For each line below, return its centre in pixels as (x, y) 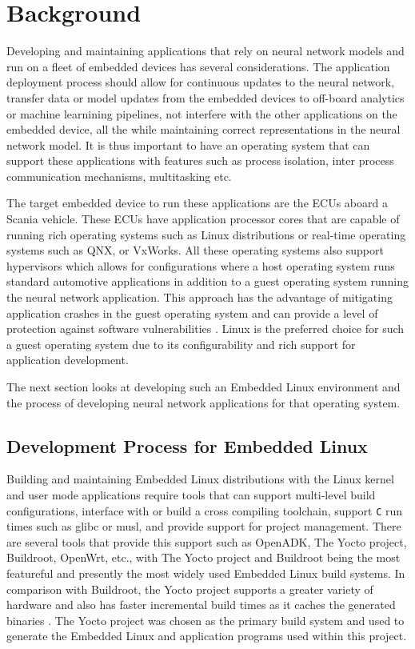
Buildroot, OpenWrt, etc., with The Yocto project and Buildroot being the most (204, 557)
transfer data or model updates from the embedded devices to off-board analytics (206, 97)
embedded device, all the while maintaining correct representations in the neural (204, 129)
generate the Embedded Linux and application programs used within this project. (207, 636)
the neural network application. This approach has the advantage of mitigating (200, 297)
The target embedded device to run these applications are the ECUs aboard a (197, 203)
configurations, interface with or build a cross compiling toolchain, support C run (205, 510)
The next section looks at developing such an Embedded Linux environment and (204, 387)
